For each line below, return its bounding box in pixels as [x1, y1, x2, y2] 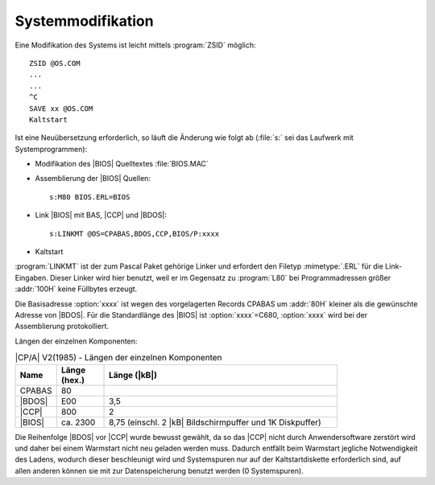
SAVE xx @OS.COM [29, 104, 93, 113]
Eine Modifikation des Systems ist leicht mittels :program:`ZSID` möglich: [14, 40, 256, 50]
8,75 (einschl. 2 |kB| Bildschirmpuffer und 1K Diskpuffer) [109, 417, 321, 428]
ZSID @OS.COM [29, 59, 81, 68]
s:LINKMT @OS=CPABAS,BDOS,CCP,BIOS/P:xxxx [49, 229, 220, 238]
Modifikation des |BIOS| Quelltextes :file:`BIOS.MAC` [35, 159, 209, 169]
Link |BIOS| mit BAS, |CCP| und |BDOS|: [35, 210, 167, 220]
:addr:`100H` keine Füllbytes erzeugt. [14, 284, 138, 294]
